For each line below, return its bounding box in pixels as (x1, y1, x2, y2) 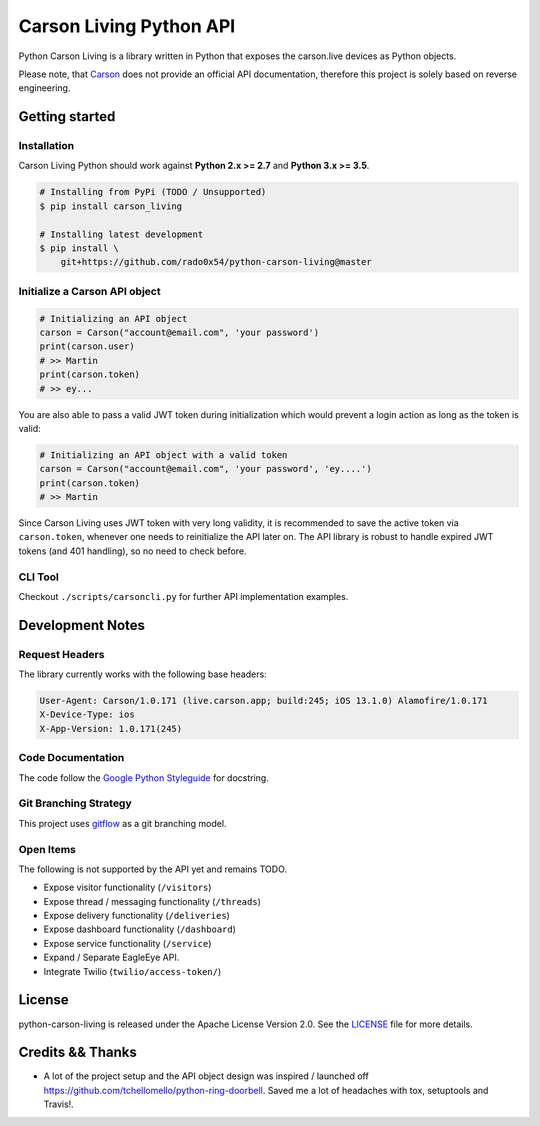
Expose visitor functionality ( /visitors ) (43, 881, 212, 894)
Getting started (18, 108, 116, 125)
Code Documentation (18, 751, 125, 765)
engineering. (18, 82, 71, 94)
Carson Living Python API (18, 15, 236, 37)
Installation (18, 139, 75, 153)
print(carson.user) (39, 341, 135, 352)
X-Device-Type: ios (39, 709, 135, 720)
